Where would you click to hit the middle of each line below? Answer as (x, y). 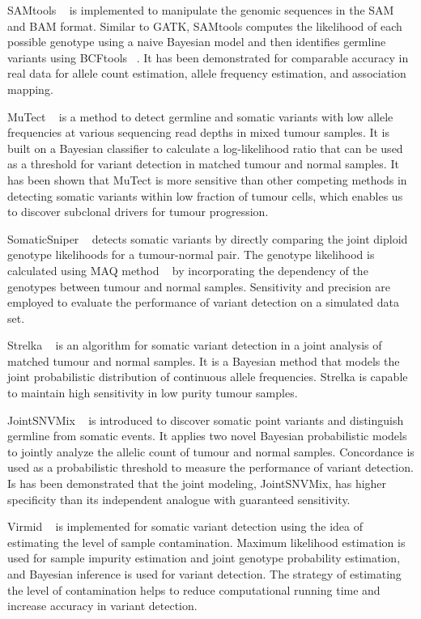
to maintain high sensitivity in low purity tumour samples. (153, 393)
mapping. (30, 89)
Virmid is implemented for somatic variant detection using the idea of (185, 526)
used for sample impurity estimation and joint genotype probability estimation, (204, 558)
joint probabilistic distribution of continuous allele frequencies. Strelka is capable (208, 377)
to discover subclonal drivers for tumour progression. (138, 212)
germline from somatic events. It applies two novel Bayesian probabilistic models (207, 436)
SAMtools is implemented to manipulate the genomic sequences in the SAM (201, 10)
